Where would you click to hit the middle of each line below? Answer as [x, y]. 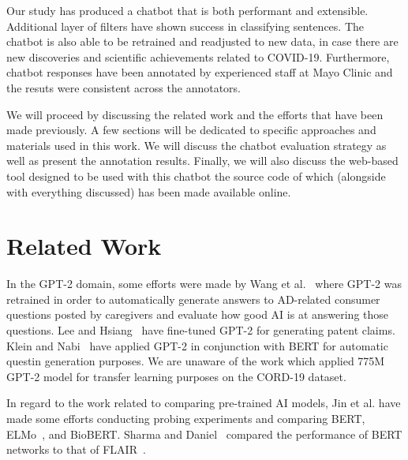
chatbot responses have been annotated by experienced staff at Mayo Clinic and [200, 72]
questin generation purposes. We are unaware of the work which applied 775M [196, 361]
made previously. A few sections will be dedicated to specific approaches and [191, 130]
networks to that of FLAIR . [76, 449]
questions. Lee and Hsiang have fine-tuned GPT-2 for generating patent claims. [201, 330]
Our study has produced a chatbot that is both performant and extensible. [187, 10]
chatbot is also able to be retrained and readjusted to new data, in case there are [202, 41]
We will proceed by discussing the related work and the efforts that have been [195, 114]
